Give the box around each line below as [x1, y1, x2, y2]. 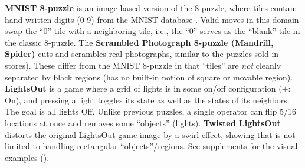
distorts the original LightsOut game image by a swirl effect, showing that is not [5, 128, 296, 140]
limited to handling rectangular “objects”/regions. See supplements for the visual [5, 140, 298, 152]
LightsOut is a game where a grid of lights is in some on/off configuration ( [5, 82, 282, 95]
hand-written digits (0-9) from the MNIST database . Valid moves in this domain [5, 13, 299, 25]
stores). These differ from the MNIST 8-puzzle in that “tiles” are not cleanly [5, 59, 281, 71]
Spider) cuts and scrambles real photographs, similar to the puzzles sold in [5, 48, 279, 60]
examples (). [5, 151, 50, 163]
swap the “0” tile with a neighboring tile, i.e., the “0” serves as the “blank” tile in [5, 25, 300, 37]
